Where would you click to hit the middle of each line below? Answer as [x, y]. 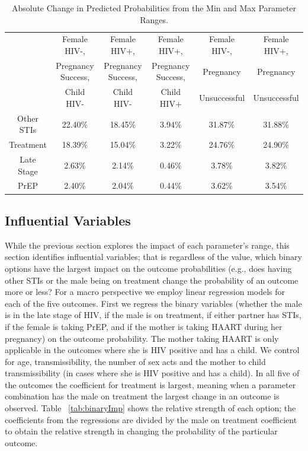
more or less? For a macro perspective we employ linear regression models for [145, 292]
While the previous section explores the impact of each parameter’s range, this [147, 245]
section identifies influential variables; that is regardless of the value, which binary [153, 257]
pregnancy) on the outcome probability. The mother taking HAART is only [142, 338]
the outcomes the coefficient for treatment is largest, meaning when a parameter [150, 384]
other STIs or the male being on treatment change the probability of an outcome [152, 280]
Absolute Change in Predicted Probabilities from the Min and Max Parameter [154, 8]
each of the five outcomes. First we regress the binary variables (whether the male [153, 303]
